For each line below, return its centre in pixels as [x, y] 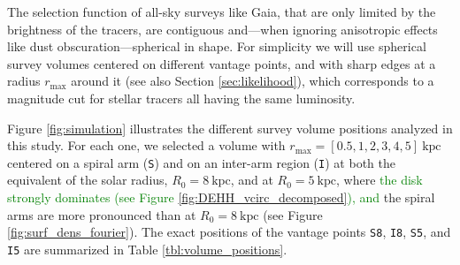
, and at [252, 180]
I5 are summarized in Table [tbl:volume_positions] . [147, 249]
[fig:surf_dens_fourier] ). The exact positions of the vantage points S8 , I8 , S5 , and [229, 232]
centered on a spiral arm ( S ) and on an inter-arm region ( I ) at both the [201, 162]
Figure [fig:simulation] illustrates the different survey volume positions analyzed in [230, 128]
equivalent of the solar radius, [88, 180]
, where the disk [379, 180]
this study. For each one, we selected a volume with [146, 145]
